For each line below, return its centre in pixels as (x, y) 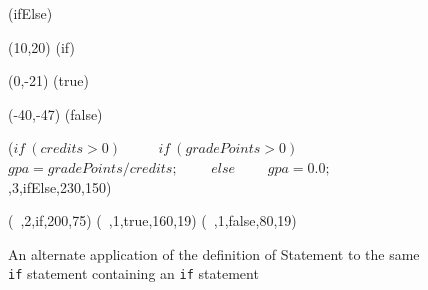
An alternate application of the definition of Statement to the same (214, 253)
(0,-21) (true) (48, 80)
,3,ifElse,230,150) (60, 186)
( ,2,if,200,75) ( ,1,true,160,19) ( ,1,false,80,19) (152, 220)
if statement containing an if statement (133, 273)
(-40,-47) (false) (55, 113)
